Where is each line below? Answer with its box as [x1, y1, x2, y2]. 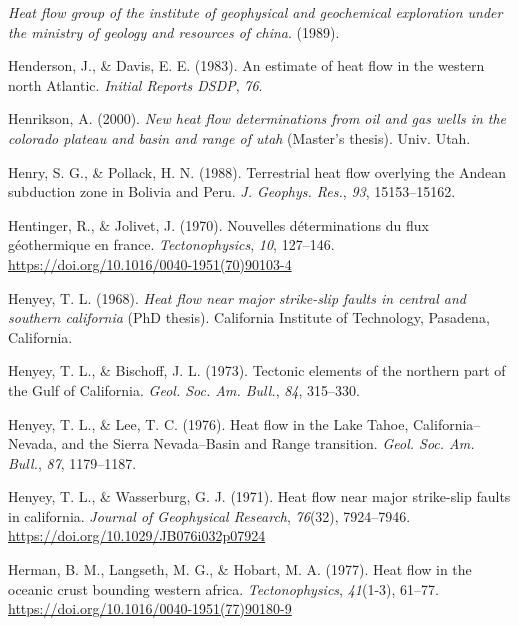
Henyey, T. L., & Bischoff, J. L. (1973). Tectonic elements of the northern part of [8, 360, 506, 381]
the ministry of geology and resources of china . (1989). [8, 21, 340, 42]
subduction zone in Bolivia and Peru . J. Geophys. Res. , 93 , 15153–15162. [8, 181, 456, 202]
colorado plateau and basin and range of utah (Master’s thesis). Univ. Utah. [8, 127, 471, 148]
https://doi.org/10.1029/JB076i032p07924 [8, 525, 266, 546]
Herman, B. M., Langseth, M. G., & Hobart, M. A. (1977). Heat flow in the [8, 559, 472, 580]
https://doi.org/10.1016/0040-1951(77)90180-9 [8, 598, 292, 619]
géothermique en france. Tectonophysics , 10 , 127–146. [8, 234, 335, 255]
